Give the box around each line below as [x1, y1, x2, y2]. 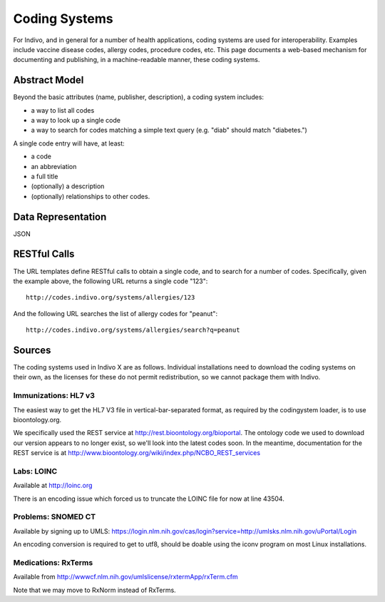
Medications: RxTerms [13, 557, 93, 567]
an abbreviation [31, 162, 77, 170]
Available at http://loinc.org [13, 481, 93, 490]
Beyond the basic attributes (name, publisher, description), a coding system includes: [13, 93, 264, 101]
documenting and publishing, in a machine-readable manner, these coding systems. [13, 56, 260, 64]
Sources [13, 344, 51, 356]
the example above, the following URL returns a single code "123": [13, 277, 208, 285]
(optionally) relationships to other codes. [31, 192, 150, 200]
